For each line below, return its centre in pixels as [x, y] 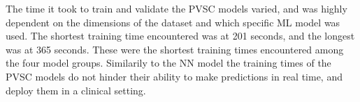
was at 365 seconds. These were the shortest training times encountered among [175, 49]
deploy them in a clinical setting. [76, 90]
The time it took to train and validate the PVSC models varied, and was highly [177, 8]
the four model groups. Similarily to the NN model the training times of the [168, 63]
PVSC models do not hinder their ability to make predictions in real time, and [174, 76]
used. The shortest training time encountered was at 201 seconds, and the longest [180, 36]
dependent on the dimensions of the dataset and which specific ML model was [173, 22]
